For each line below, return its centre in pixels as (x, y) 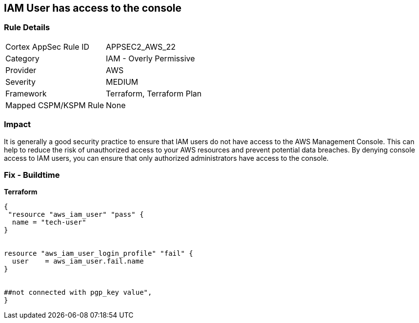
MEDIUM (122, 82)
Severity (20, 82)
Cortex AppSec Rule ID (48, 47)
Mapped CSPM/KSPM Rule (55, 105)
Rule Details (27, 28)
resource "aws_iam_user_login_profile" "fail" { (99, 254)
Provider (21, 70)
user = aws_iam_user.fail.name (78, 261)
